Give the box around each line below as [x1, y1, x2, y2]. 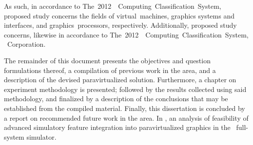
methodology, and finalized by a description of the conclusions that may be [4, 93, 228, 104]
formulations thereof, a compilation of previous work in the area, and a [4, 65, 216, 75]
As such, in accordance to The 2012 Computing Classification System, [4, 1, 221, 11]
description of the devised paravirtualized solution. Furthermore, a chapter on [4, 74, 236, 85]
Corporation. [7, 39, 46, 49]
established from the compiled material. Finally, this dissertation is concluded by [4, 103, 245, 113]
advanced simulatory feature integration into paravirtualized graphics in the [4, 122, 231, 132]
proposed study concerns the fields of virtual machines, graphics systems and [4, 10, 234, 20]
